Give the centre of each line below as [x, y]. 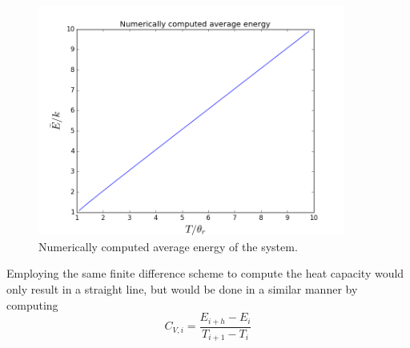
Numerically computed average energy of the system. [168, 246]
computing [32, 304]
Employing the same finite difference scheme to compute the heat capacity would [205, 273]
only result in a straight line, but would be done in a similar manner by [182, 288]
